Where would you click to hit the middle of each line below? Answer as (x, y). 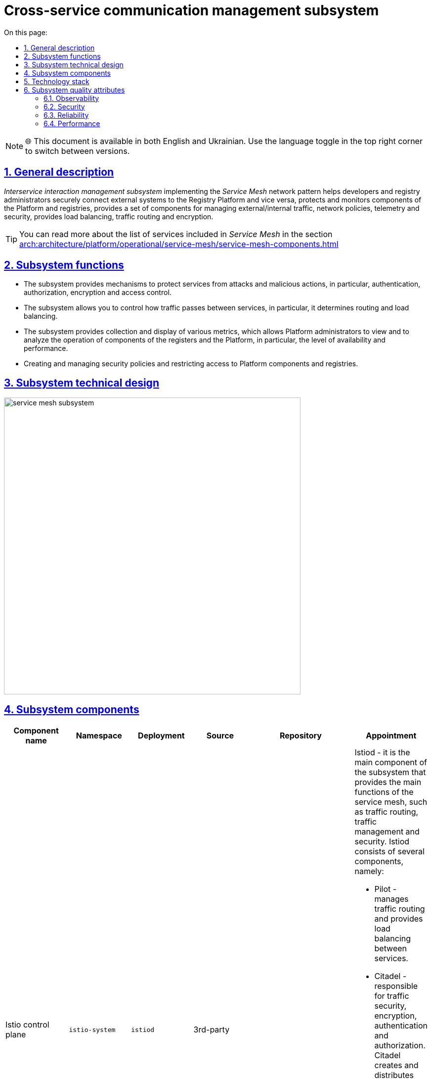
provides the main (388, 782)
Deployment (161, 736)
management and (387, 832)
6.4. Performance (72, 123)
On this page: (26, 32)
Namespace (99, 736)
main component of (391, 762)
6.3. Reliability (66, 115)
